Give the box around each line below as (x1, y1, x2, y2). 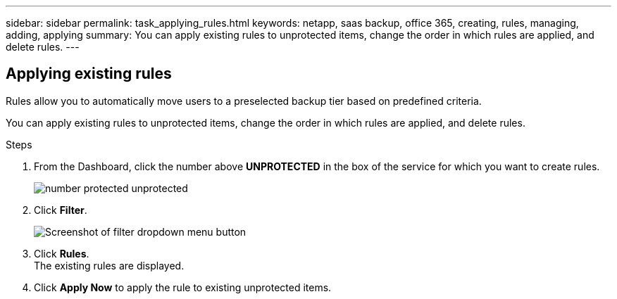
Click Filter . (34, 203, 87, 216)
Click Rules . (34, 247, 89, 260)
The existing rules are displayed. (34, 259, 185, 272)
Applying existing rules (6, 65, 172, 83)
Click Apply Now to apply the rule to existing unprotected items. (34, 281, 332, 293)
